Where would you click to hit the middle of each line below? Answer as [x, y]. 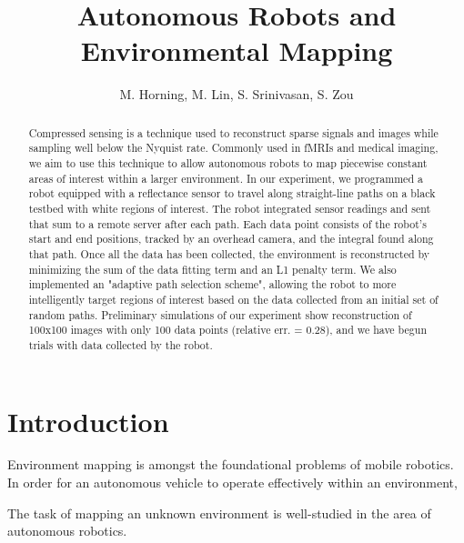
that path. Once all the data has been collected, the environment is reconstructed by [229, 253]
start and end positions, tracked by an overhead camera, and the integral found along [231, 239]
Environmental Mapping [237, 50]
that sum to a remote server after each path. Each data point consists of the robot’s [227, 223]
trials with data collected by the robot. [121, 344]
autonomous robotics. [67, 531]
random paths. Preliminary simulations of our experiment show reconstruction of [220, 314]
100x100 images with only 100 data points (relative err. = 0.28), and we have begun [228, 330]
